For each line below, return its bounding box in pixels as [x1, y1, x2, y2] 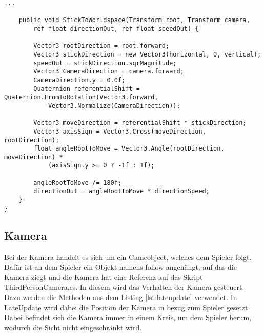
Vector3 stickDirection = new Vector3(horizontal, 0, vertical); [33, 50, 261, 58]
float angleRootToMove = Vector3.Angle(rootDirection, [33, 145, 225, 153]
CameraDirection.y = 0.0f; [33, 76, 126, 84]
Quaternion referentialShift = [33, 85, 140, 92]
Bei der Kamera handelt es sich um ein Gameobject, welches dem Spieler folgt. [4, 251, 252, 262]
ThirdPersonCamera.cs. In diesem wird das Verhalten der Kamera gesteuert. [4, 282, 245, 292]
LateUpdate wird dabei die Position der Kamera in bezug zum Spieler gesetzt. [4, 302, 250, 312]
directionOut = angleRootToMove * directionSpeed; [33, 188, 210, 195]
